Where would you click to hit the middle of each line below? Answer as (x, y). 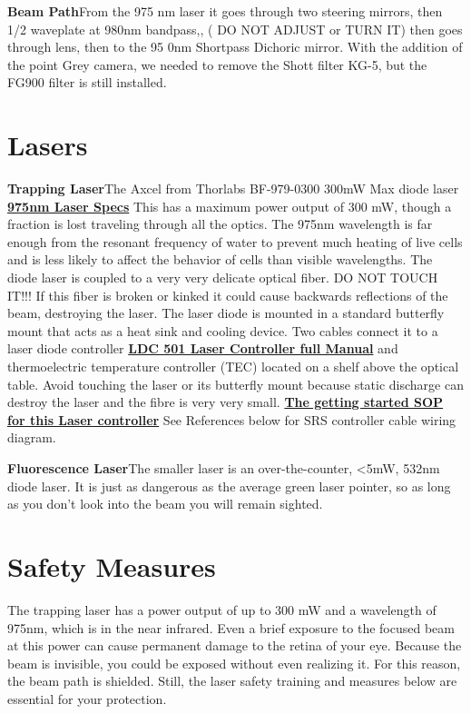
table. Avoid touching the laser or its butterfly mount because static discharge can (235, 384)
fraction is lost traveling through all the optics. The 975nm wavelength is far (220, 224)
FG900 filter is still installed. (87, 82)
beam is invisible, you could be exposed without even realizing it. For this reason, (234, 663)
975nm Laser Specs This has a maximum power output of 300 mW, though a (230, 206)
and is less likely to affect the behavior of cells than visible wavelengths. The (220, 259)
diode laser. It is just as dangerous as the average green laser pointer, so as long (229, 486)
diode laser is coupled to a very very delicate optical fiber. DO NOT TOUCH (223, 278)
